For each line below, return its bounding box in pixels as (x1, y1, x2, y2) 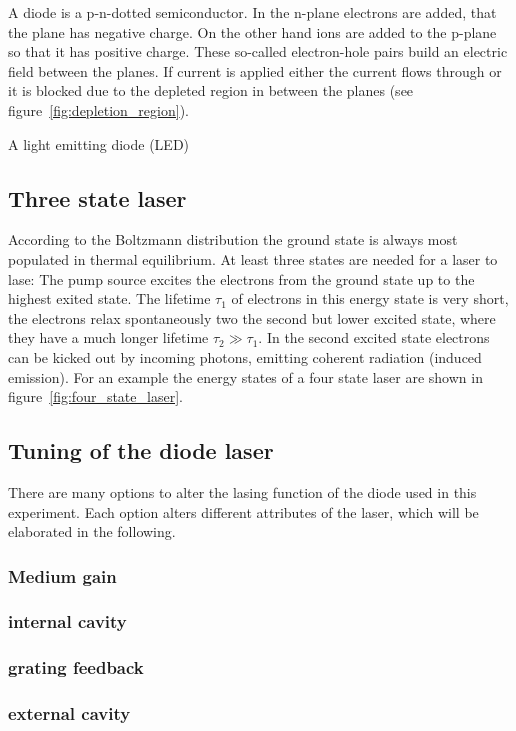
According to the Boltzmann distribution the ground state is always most (8, 229, 458, 250)
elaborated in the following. (8, 521, 176, 542)
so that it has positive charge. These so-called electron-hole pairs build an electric (8, 41, 508, 62)
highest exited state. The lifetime (8, 288, 211, 309)
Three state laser (8, 182, 187, 213)
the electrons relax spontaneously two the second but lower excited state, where (8, 307, 496, 328)
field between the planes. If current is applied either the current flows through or (8, 60, 502, 81)
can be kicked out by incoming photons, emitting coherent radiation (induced (8, 346, 482, 367)
